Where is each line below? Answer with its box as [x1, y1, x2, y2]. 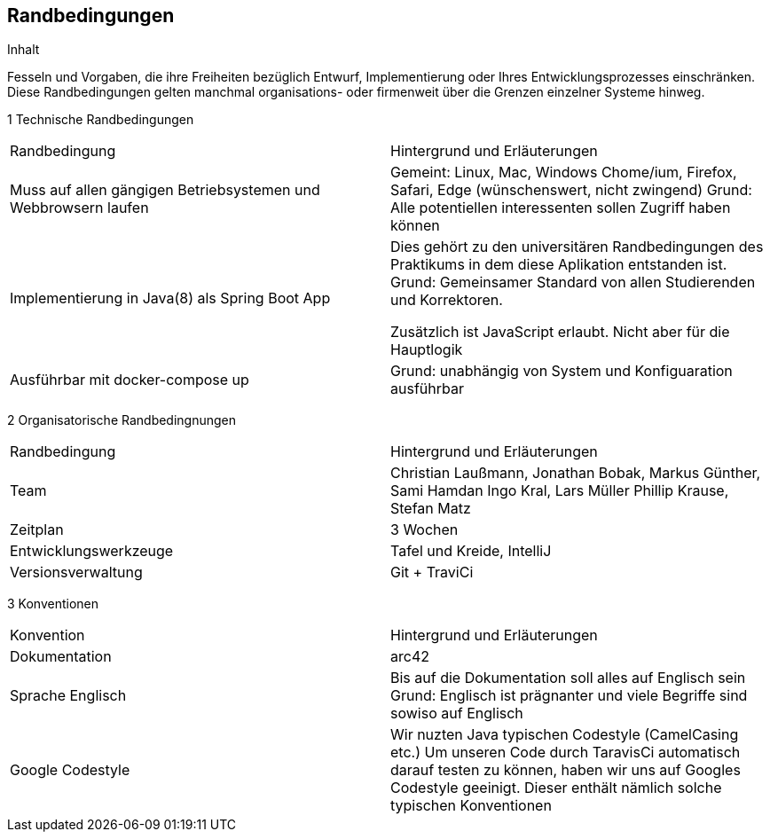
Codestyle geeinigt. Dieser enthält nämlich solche [390, 779, 722, 797]
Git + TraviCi [390, 563, 474, 582]
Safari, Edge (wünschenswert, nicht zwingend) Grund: [390, 181, 752, 200]
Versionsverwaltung [10, 563, 143, 582]
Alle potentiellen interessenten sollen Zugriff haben [390, 199, 731, 217]
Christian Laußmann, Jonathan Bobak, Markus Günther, [390, 464, 761, 482]
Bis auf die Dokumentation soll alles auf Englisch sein [390, 669, 746, 687]
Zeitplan [10, 521, 64, 539]
